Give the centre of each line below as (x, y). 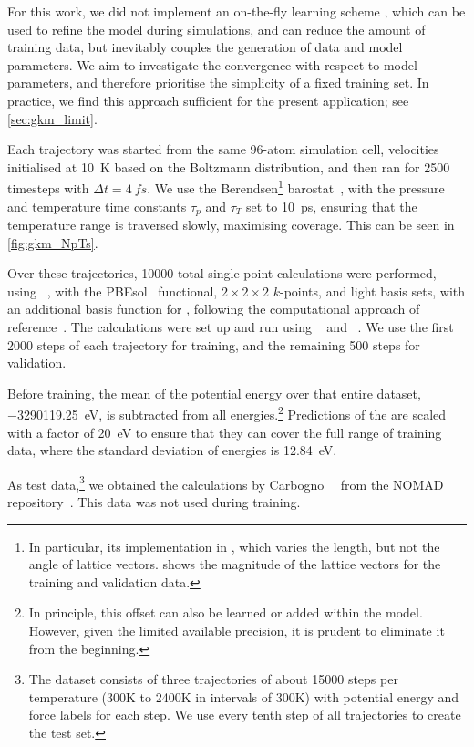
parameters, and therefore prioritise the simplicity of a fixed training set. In (218, 83)
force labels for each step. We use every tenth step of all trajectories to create (245, 715)
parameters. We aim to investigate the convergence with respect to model (212, 64)
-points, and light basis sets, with (372, 290)
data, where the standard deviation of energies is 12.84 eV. (172, 450)
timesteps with (48, 188)
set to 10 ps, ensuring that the (331, 206)
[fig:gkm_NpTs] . (53, 242)
